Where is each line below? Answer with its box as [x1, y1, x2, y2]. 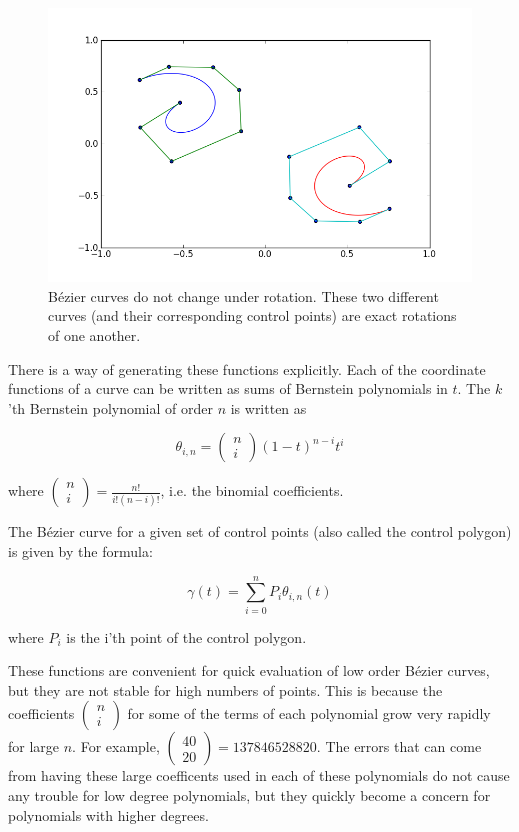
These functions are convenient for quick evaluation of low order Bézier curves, [8, 660, 490, 681]
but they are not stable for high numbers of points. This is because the [8, 679, 443, 700]
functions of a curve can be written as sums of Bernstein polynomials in [8, 378, 448, 399]
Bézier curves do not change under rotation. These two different [48, 285, 439, 306]
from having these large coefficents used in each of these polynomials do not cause [8, 765, 510, 786]
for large [8, 736, 60, 757]
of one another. [48, 324, 141, 345]
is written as [230, 397, 307, 418]
